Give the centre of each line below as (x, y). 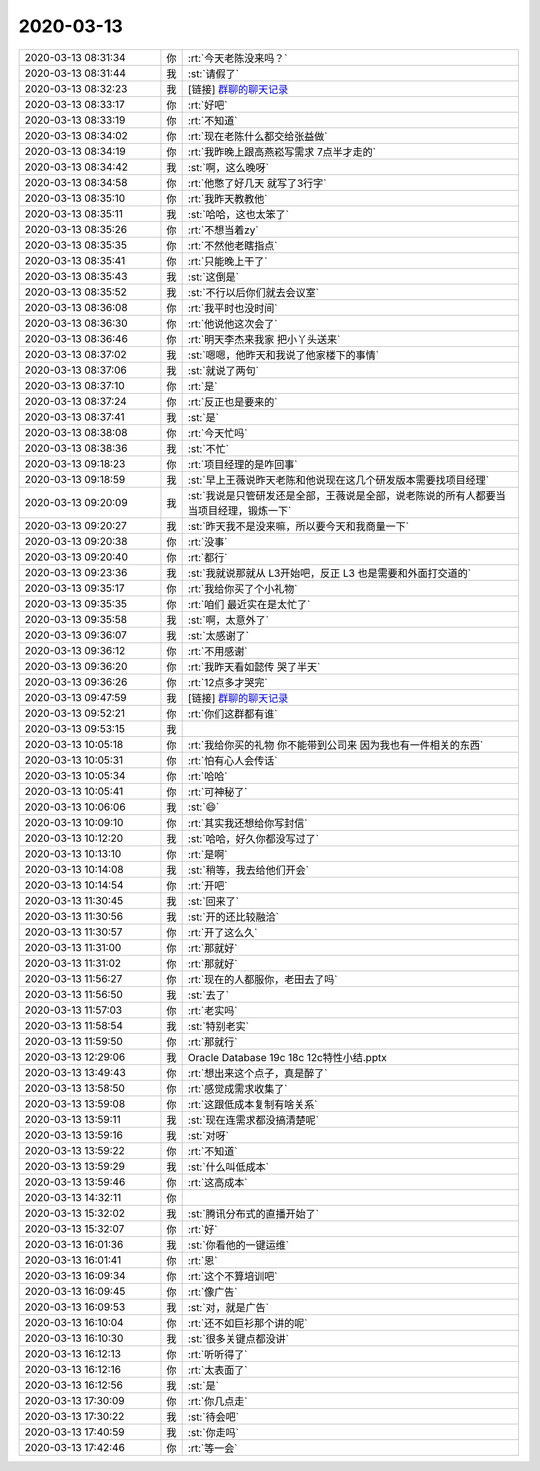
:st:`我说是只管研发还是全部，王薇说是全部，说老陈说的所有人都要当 (346, 495)
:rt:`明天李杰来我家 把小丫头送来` (264, 339)
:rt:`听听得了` (217, 1354)
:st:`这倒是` (213, 277)
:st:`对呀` (208, 1135)
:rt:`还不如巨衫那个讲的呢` (247, 1323)
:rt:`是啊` (207, 854)
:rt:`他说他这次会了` (232, 323)
